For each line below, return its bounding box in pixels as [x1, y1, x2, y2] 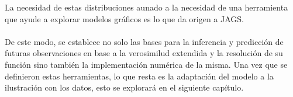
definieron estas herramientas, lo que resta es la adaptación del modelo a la [5, 70, 274, 82]
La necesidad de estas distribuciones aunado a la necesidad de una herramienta [5, 1, 288, 13]
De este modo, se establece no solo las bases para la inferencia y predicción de [5, 35, 284, 47]
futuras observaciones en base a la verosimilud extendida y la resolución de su [5, 47, 283, 59]
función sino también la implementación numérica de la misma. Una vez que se [5, 58, 288, 70]
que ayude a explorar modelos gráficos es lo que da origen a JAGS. [5, 12, 244, 25]
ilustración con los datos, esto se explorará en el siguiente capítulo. [5, 81, 244, 93]
